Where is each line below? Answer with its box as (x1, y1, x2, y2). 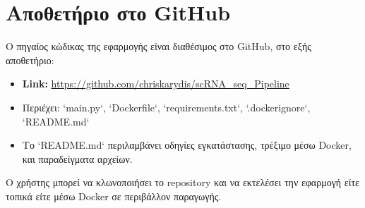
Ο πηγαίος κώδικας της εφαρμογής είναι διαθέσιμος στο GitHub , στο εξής (6, 39, 311, 54)
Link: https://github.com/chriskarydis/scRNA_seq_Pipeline (22, 76, 289, 91)
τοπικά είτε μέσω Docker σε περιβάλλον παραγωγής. (6, 188, 222, 203)
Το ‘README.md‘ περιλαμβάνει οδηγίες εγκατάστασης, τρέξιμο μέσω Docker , (22, 137, 352, 152)
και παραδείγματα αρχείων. (22, 151, 133, 166)
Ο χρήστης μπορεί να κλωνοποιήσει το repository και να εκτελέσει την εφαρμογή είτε (6, 175, 359, 190)
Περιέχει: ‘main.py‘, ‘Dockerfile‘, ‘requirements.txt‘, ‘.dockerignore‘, (22, 99, 311, 114)
